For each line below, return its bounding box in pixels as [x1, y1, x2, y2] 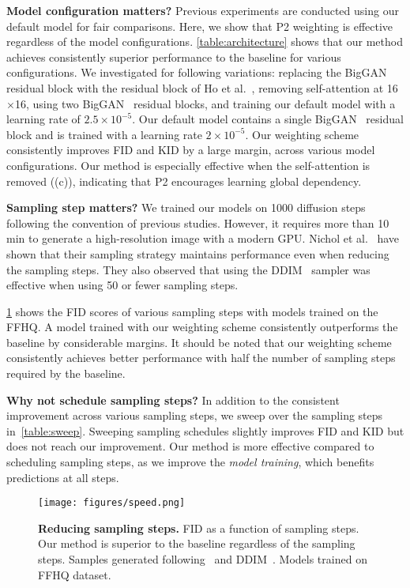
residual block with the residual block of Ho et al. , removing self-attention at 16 [6, 79, 398, 96]
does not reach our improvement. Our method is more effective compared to [6, 438, 374, 454]
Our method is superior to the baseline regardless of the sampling [38, 535, 355, 552]
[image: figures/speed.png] [38, 497, 186, 509]
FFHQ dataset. [38, 566, 111, 582]
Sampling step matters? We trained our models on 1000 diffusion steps [6, 199, 366, 216]
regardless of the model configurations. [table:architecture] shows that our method [6, 33, 403, 50]
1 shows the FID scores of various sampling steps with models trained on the [6, 303, 378, 319]
